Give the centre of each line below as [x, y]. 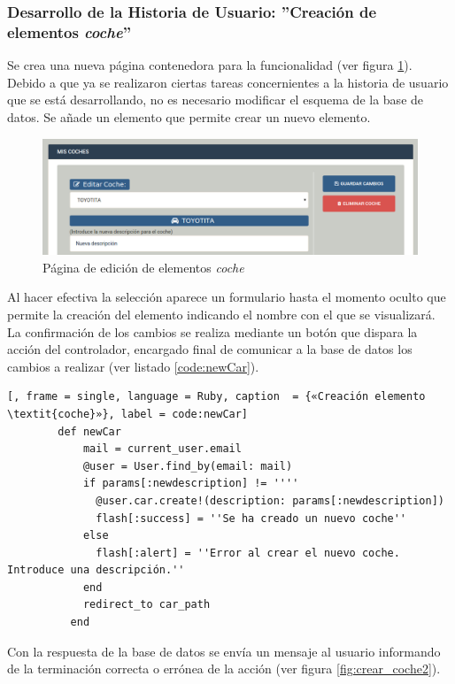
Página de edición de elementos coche [143, 267]
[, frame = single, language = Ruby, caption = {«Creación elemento [216, 397]
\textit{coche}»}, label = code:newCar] [128, 414]
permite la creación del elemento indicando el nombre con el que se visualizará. [221, 314]
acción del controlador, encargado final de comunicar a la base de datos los [210, 349]
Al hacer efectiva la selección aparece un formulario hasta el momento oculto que [227, 297]
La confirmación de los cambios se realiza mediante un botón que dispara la [212, 331]
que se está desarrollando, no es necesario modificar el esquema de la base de [216, 100]
